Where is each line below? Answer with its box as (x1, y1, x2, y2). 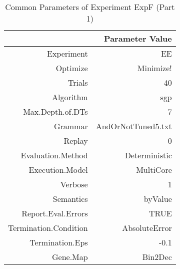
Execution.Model (28, 164, 88, 175)
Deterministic (124, 149, 172, 161)
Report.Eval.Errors (21, 207, 88, 219)
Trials (67, 77, 88, 88)
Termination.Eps (29, 236, 88, 248)
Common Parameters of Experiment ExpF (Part (5, 1, 175, 13)
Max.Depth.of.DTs (23, 106, 88, 117)
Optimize (55, 62, 88, 74)
